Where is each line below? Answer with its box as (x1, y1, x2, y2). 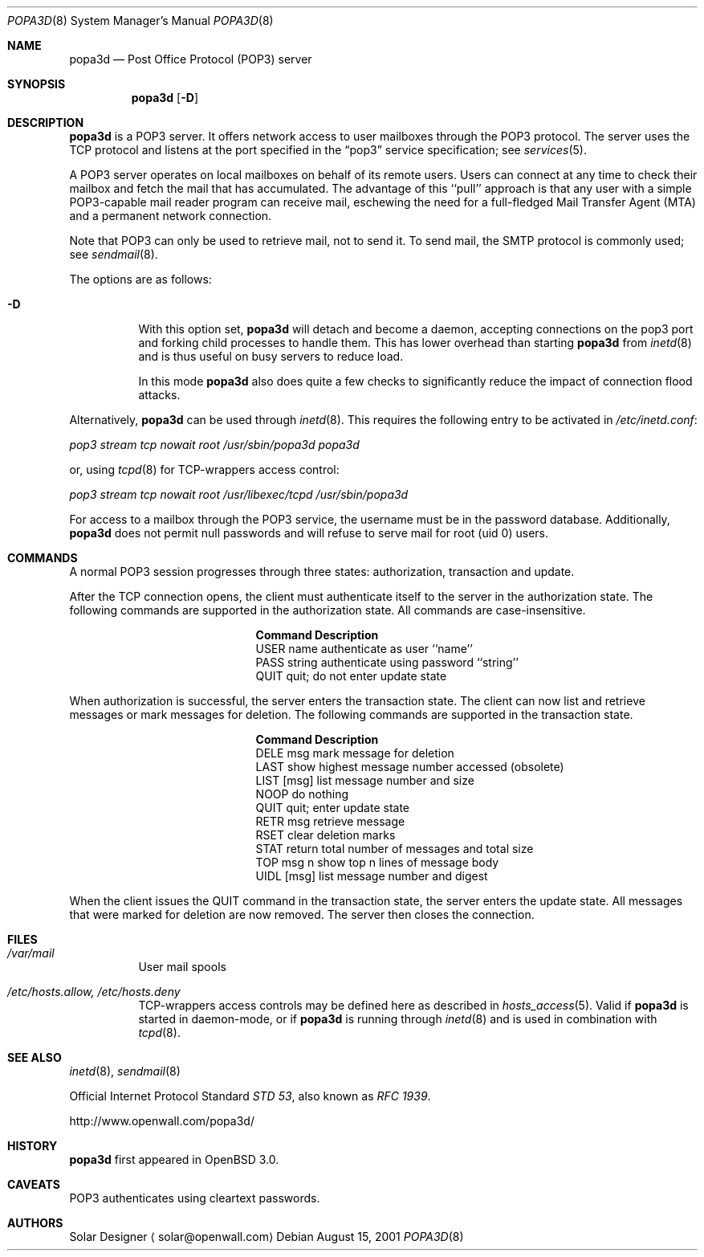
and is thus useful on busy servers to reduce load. (138, 349, 404, 363)
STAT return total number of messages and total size (255, 842, 534, 855)
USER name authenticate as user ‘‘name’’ (255, 642, 473, 655)
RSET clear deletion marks (255, 828, 396, 842)
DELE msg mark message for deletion (255, 746, 454, 760)
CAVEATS (7, 1177, 60, 1191)
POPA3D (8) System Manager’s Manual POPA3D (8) (7, 14, 274, 27)
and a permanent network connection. (69, 209, 272, 222)
